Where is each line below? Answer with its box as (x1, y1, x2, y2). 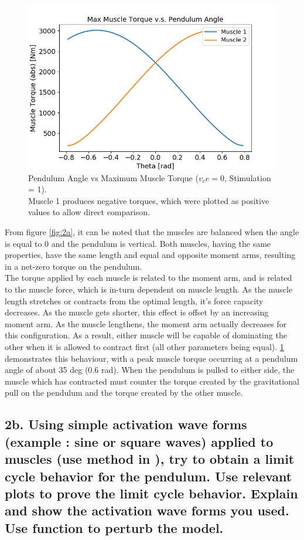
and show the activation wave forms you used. (5, 501, 289, 519)
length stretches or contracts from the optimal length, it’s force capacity (5, 294, 264, 307)
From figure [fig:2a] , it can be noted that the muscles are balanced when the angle (5, 226, 299, 238)
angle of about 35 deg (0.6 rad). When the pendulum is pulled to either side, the (5, 364, 295, 376)
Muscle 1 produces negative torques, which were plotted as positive (28, 194, 269, 206)
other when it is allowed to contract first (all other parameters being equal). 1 (5, 340, 284, 352)
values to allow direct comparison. (28, 206, 150, 218)
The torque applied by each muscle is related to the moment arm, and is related (5, 271, 292, 284)
